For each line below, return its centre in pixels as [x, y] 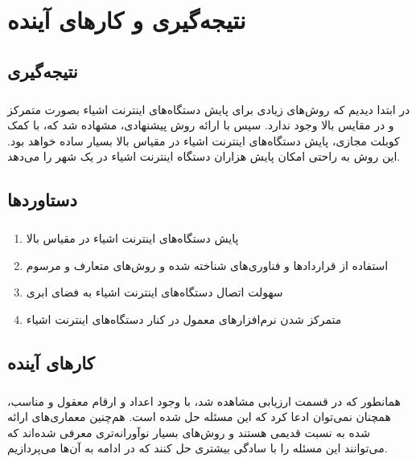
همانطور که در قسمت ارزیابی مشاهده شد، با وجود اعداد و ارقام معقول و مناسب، [204, 401]
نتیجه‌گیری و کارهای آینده [127, 20]
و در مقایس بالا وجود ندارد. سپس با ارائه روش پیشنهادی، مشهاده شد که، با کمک [201, 125]
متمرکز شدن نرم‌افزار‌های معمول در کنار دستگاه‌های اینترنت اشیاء [184, 319]
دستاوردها [42, 200]
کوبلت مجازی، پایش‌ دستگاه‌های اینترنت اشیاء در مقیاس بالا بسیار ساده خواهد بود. [204, 140]
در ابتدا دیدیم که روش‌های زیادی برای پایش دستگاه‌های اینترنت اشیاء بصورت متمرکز [209, 109]
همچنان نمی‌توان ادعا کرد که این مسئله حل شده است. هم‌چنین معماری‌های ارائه [199, 417]
